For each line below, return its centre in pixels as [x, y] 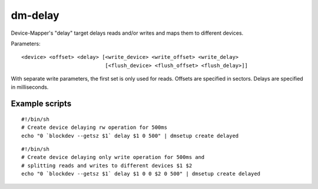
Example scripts [41, 104]
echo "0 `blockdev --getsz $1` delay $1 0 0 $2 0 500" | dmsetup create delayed [141, 174]
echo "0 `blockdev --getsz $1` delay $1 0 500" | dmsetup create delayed [130, 136]
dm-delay [35, 15]
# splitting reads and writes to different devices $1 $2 [107, 165]
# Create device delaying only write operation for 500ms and [113, 157]
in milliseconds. [30, 87]
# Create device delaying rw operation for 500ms [95, 127]
